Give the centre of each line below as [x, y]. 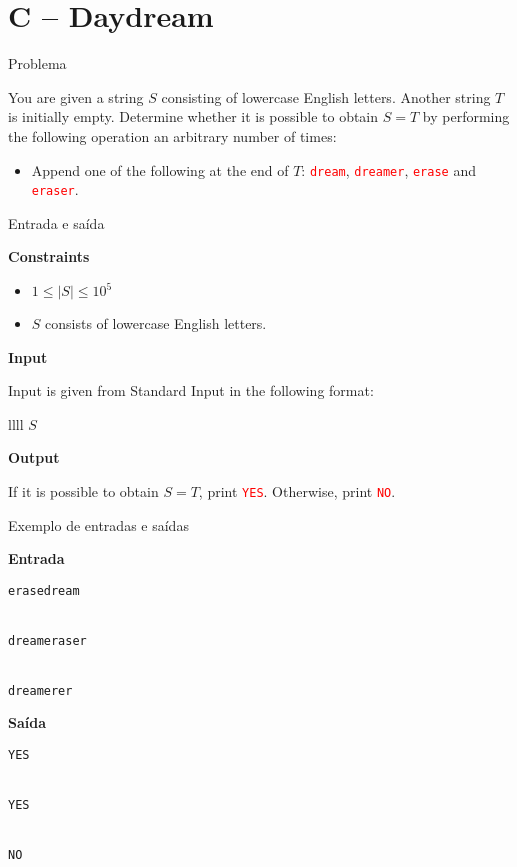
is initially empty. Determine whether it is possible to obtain [193, 116]
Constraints [49, 256]
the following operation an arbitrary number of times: [172, 135]
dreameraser [47, 640]
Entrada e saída [56, 222]
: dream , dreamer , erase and [388, 169]
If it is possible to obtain [83, 490]
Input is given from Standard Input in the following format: [191, 390]
